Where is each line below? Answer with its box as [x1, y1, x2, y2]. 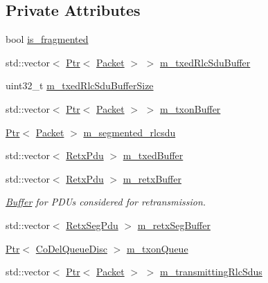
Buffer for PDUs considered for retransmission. [6, 194, 206, 209]
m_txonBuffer [160, 101, 221, 116]
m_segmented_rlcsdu [83, 125, 176, 139]
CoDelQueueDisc [35, 241, 107, 255]
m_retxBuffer [123, 171, 181, 185]
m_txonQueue [126, 241, 188, 255]
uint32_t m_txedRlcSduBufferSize [6, 78, 154, 93]
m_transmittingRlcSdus [160, 264, 262, 279]
